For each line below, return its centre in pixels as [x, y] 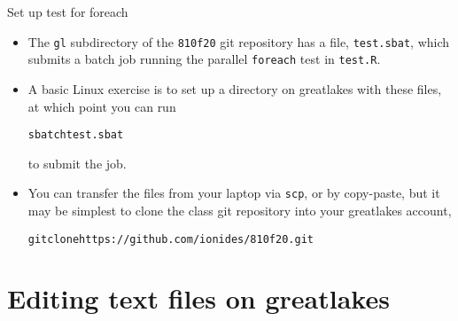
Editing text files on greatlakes [198, 298]
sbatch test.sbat [76, 135]
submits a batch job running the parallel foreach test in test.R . [204, 59]
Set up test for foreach [68, 12]
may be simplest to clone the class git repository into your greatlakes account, [240, 210]
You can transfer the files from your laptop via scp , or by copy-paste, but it [234, 193]
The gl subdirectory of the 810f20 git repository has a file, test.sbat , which [239, 41]
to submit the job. [77, 163]
